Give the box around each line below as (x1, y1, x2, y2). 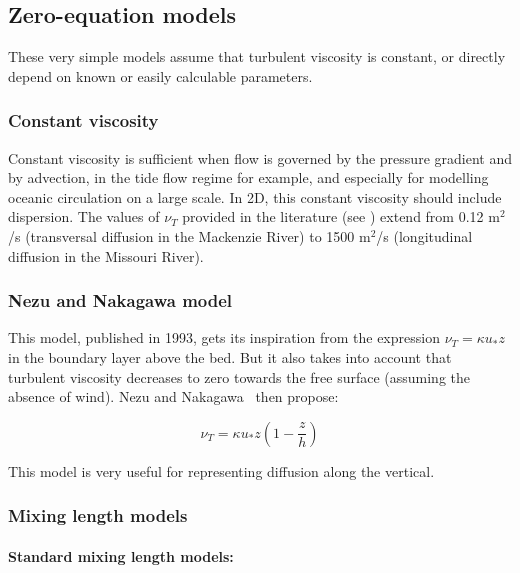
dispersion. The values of (8, 206, 160, 227)
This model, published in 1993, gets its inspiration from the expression (8, 327, 440, 348)
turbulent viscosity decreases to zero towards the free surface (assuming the (8, 366, 471, 387)
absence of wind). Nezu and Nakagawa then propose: (8, 386, 339, 407)
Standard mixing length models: (8, 545, 234, 566)
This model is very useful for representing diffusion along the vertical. (8, 460, 435, 481)
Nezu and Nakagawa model (8, 288, 233, 313)
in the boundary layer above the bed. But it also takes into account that (8, 346, 452, 367)
